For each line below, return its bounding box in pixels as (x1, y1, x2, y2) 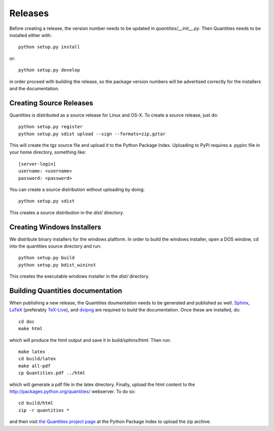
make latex (18, 349, 46, 355)
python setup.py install (18, 44, 80, 50)
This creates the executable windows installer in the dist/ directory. (9, 273, 150, 280)
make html (18, 326, 43, 332)
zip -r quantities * (18, 407, 70, 413)
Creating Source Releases (9, 99, 93, 107)
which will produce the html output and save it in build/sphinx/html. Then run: (9, 337, 171, 343)
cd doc (18, 319, 35, 324)
